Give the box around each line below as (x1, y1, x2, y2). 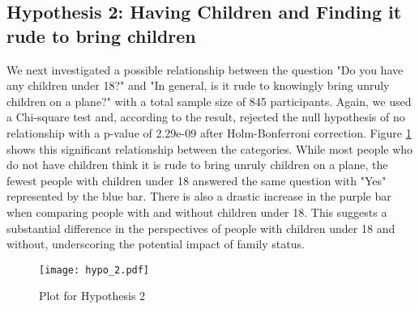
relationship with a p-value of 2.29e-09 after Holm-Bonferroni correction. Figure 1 (6, 124, 412, 141)
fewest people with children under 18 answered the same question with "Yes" (6, 171, 387, 188)
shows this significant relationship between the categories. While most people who (6, 140, 413, 157)
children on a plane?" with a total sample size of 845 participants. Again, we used (6, 92, 412, 109)
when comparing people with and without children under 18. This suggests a (6, 203, 387, 220)
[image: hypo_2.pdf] (39, 264, 150, 276)
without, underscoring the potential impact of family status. (6, 235, 305, 252)
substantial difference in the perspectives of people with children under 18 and (6, 219, 395, 236)
